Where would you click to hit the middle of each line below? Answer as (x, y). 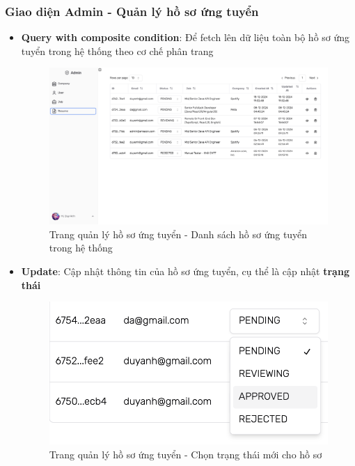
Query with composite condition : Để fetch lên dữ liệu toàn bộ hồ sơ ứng (186, 37)
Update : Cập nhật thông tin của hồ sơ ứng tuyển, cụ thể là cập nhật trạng (185, 271)
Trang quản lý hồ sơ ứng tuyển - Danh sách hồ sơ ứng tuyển (178, 234)
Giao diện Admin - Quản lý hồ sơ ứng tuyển (132, 11)
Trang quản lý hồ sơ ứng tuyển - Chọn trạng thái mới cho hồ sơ (186, 454)
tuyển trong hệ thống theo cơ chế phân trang (117, 51)
